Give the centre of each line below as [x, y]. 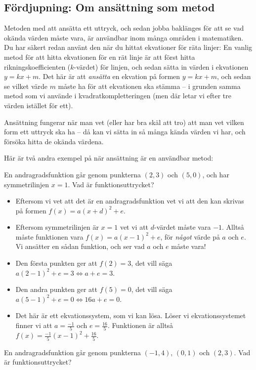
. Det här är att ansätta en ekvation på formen [109, 76]
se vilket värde [26, 86]
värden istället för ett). [39, 105]
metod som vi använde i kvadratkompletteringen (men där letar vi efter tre [118, 96]
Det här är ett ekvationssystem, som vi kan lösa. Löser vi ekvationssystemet [131, 315]
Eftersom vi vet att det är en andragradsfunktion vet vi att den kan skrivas [130, 201]
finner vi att [34, 325]
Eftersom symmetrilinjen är [57, 227]
